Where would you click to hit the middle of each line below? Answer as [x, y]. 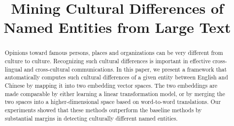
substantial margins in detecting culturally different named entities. [91, 118]
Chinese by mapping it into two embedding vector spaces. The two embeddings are [111, 85]
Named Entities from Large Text [117, 27]
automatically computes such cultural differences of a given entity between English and [116, 77]
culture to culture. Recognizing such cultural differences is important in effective [108, 61]
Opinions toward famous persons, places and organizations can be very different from [114, 53]
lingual [13, 69]
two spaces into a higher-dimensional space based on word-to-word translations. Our [113, 102]
